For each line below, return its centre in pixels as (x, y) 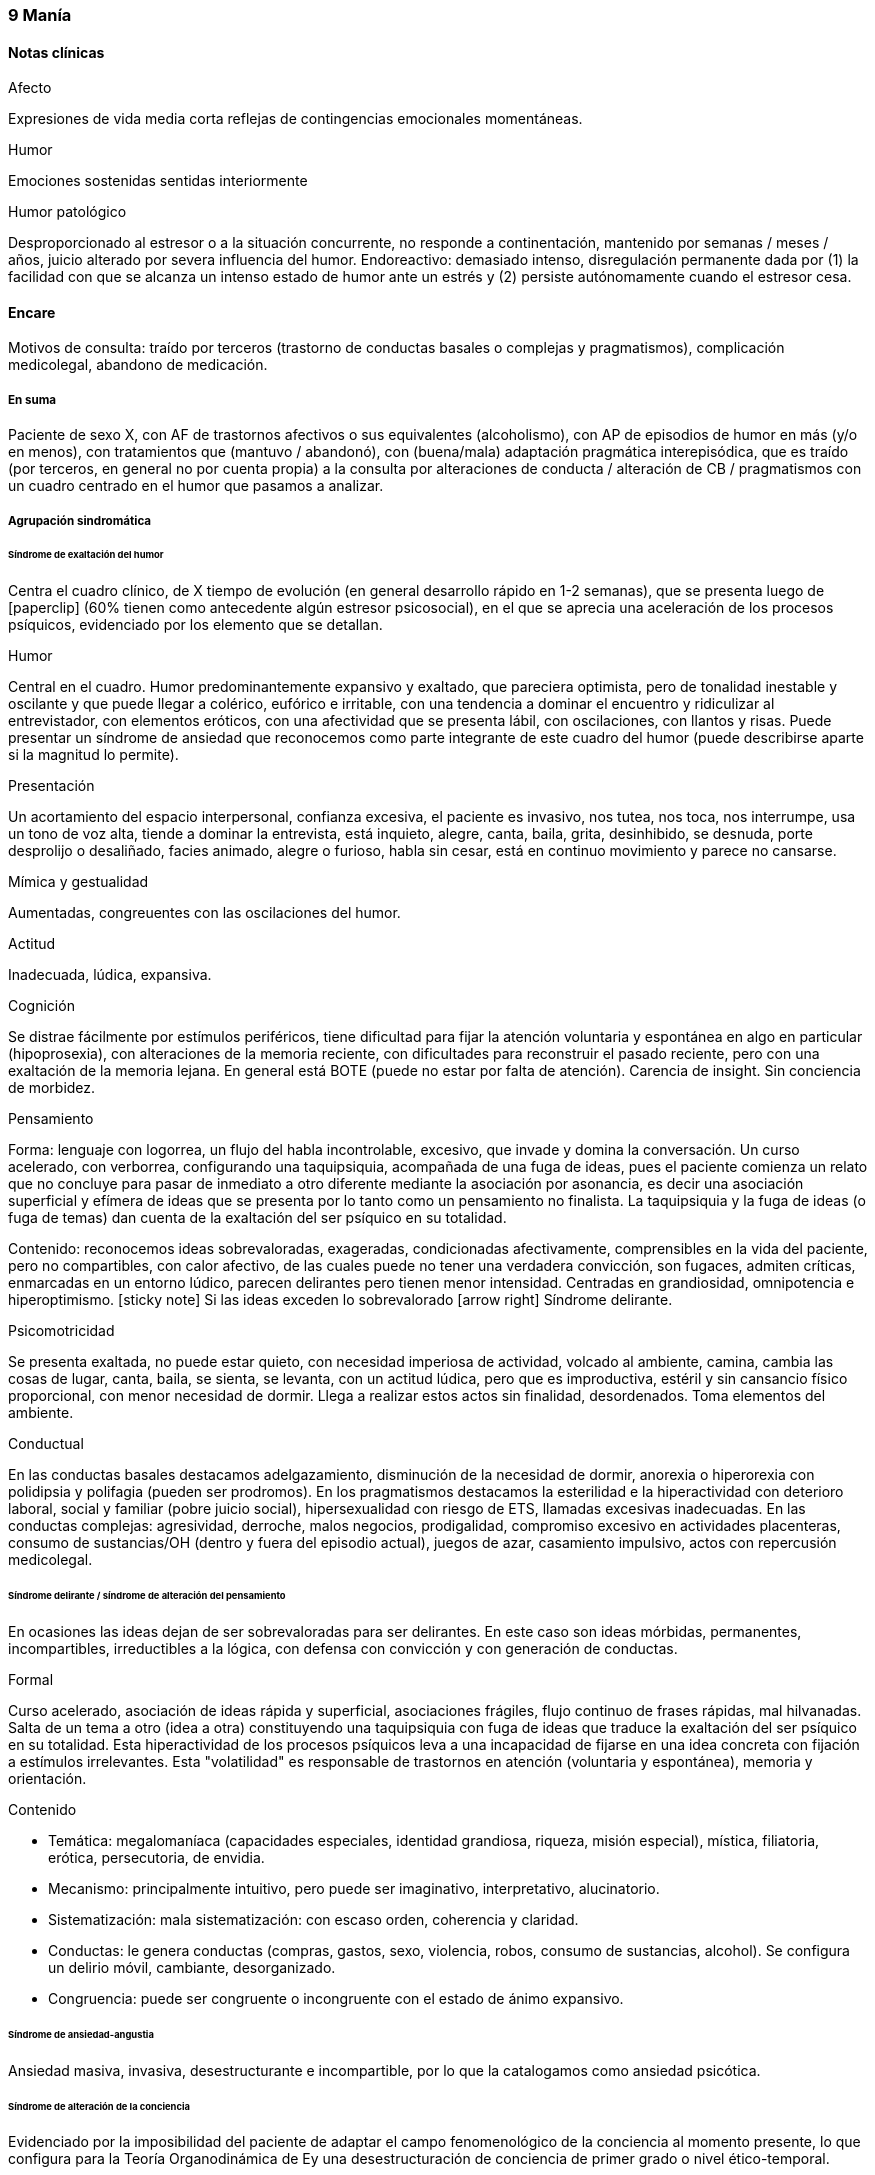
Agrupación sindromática (80, 520)
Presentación (51, 786)
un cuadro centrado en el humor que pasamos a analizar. (196, 486)
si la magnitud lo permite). (93, 755)
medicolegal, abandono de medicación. (138, 365)
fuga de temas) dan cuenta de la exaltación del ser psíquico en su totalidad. (257, 1218)
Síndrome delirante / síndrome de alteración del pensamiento (147, 1596)
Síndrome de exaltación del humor (86, 555)
